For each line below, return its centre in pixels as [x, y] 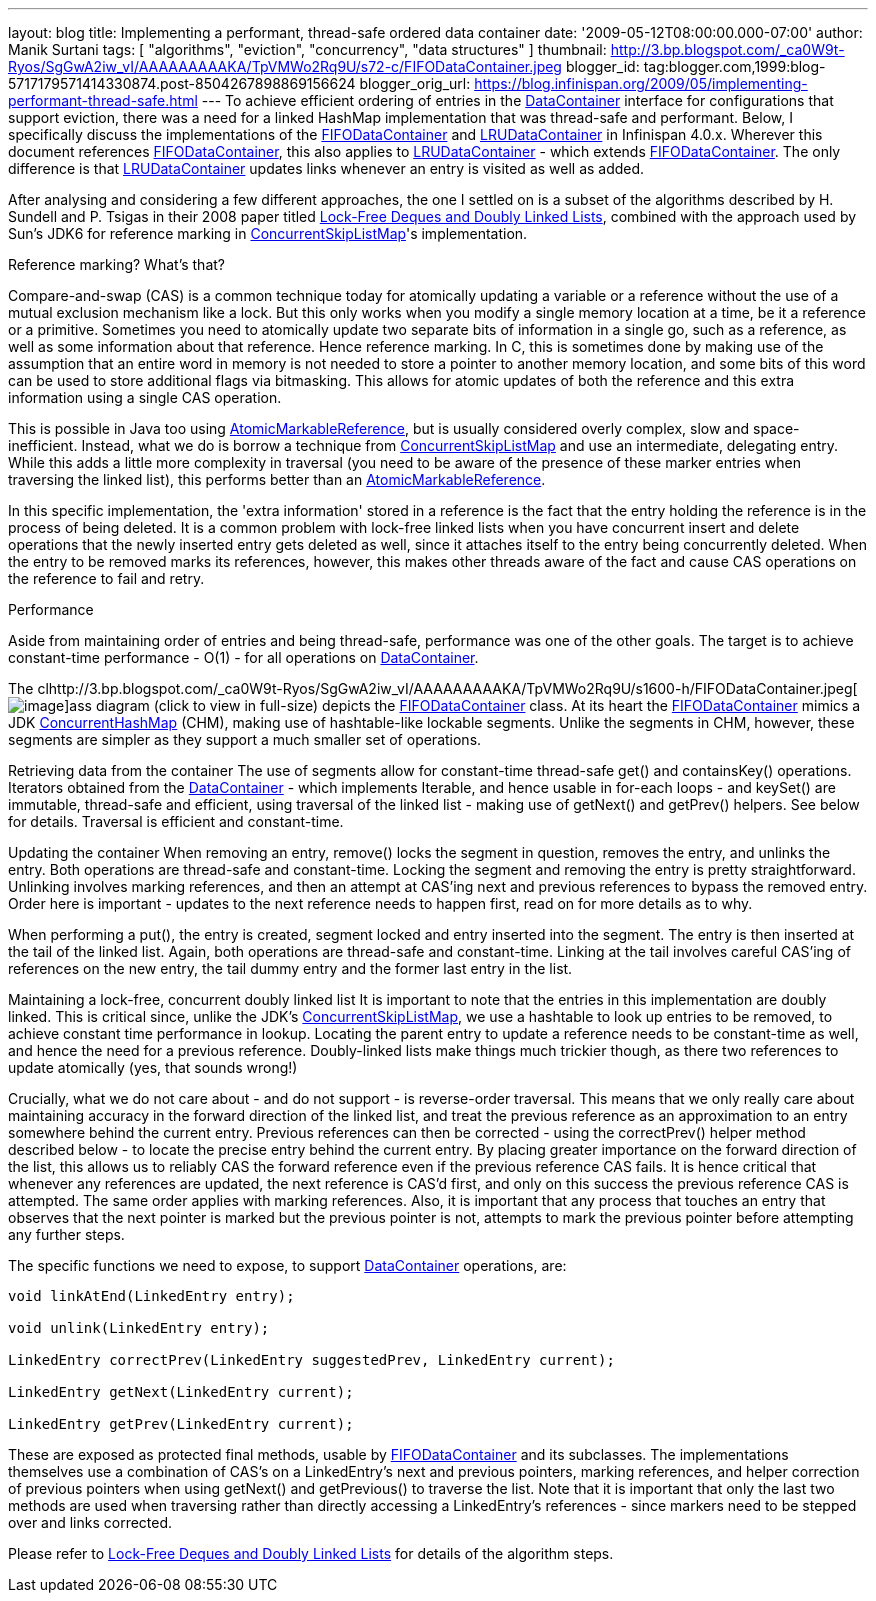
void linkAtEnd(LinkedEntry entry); [151, 1296]
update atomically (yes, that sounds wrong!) [153, 1067]
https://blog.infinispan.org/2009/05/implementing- [641, 83]
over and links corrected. [90, 1522]
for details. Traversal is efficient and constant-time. [176, 821]
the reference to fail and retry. [106, 578]
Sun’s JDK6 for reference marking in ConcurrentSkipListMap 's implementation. [268, 233]
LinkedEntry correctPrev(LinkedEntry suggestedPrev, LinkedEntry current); [311, 1360]
